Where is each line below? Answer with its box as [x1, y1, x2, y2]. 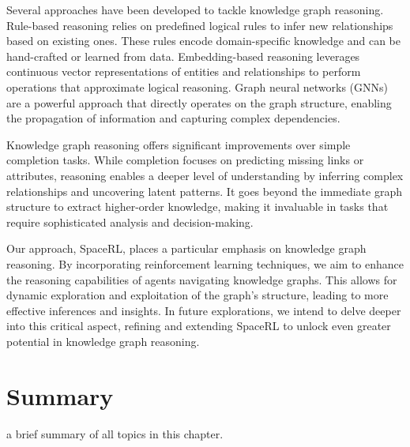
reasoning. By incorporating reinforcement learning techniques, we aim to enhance [6, 255, 404, 272]
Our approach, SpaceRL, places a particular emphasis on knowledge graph [6, 240, 367, 257]
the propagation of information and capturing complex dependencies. [6, 110, 340, 126]
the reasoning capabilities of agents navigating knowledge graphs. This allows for [6, 271, 397, 287]
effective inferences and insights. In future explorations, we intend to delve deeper [6, 302, 401, 318]
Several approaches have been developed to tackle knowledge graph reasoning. [6, 2, 384, 17]
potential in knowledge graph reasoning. [6, 332, 200, 349]
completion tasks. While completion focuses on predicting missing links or [6, 152, 364, 168]
